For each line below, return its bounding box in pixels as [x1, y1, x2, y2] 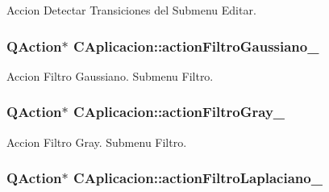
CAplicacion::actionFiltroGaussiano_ [73, 35, 319, 56]
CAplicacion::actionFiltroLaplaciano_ [73, 168, 323, 188]
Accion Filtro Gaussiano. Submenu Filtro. [6, 67, 214, 84]
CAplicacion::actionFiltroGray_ [73, 102, 285, 122]
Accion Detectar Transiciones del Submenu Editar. [6, 2, 256, 18]
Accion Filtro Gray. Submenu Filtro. [6, 133, 187, 150]
